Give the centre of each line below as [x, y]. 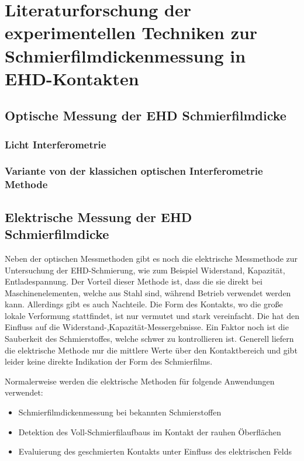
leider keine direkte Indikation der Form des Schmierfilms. [109, 361]
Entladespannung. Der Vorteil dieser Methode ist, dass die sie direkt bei [134, 281]
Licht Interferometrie [56, 144]
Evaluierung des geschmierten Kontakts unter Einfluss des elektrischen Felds [155, 451]
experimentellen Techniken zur [131, 32]
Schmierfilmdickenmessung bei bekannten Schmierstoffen [120, 412]
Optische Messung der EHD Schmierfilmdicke [146, 115]
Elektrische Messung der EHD [99, 216]
